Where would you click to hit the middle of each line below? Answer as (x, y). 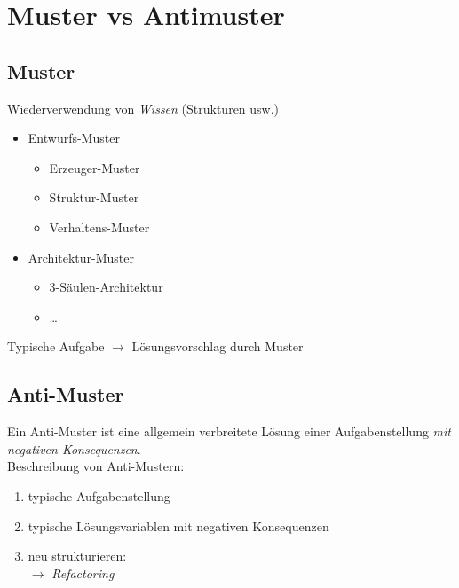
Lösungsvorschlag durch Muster (218, 346)
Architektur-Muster (81, 257)
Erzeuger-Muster (95, 167)
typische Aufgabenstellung (99, 495)
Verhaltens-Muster (99, 227)
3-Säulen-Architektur (106, 287)
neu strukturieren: (77, 556)
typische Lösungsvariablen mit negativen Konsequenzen (178, 525)
